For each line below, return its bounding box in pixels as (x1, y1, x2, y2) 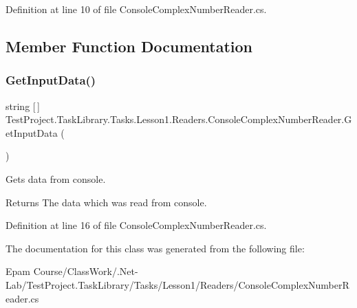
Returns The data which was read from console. (6, 195, 207, 209)
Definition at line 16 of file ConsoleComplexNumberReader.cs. (6, 218, 267, 232)
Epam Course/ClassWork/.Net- (6, 264, 138, 278)
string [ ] (6, 98, 40, 113)
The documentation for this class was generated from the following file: (6, 241, 305, 255)
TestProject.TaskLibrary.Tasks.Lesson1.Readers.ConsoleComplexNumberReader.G (6, 112, 352, 126)
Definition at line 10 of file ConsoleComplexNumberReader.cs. (6, 2, 267, 16)
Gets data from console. (6, 171, 106, 186)
